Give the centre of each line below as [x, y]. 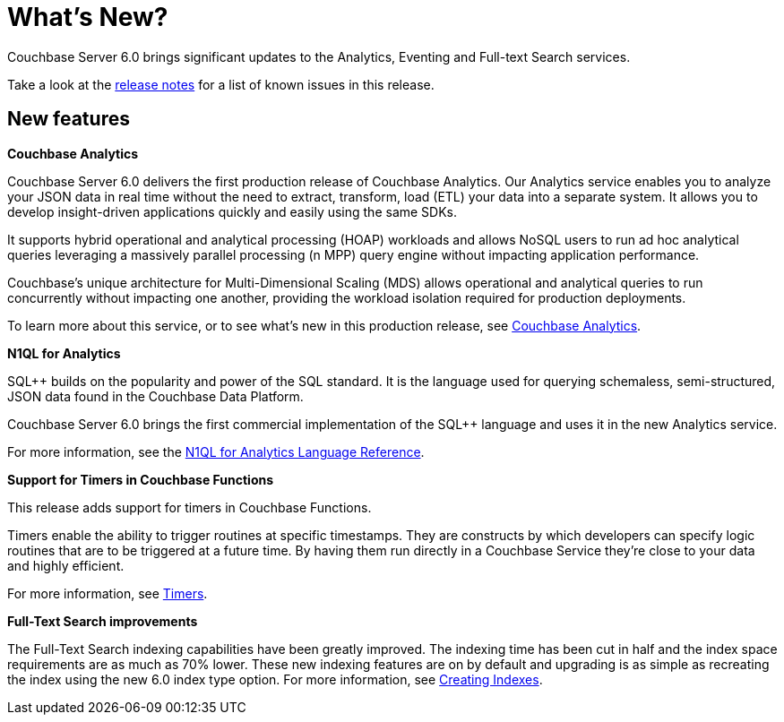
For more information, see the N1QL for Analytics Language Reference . [216, 451]
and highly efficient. [66, 565]
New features [69, 119]
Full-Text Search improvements [103, 621]
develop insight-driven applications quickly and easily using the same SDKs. [233, 211]
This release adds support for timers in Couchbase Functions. [190, 507]
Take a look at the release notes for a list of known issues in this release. [221, 84]
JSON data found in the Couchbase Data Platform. [155, 396]
